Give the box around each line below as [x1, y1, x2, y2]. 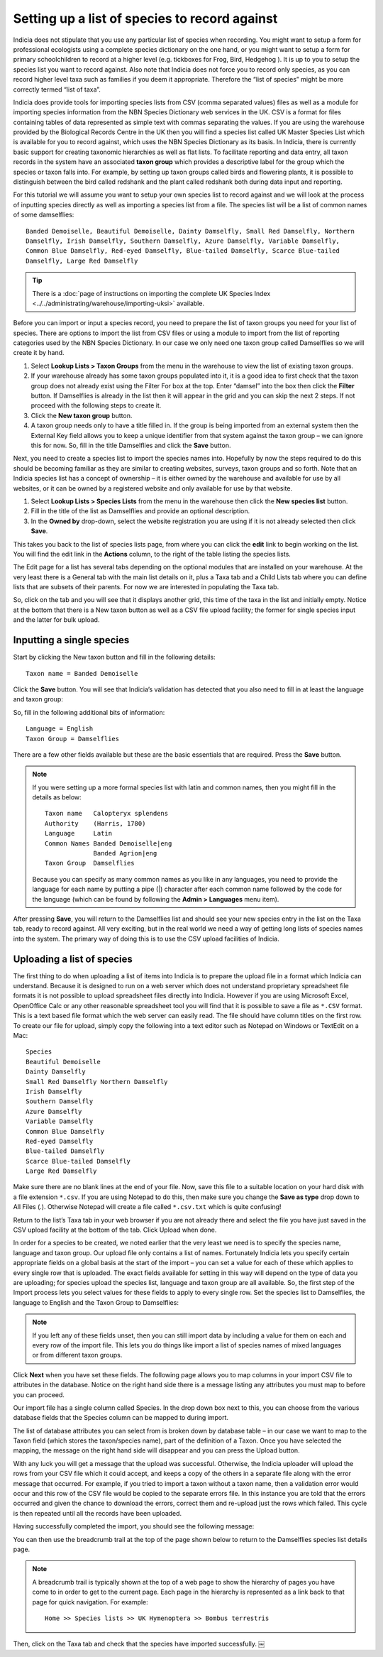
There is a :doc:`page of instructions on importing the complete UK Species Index [32, 289, 271, 297]
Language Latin [45, 829, 113, 838]
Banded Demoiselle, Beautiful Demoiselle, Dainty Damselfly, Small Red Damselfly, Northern [26, 227, 355, 235]
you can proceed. [13, 1390, 65, 1399]
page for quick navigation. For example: [32, 1597, 148, 1606]
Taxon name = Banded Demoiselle [26, 669, 138, 677]
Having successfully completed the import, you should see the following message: [13, 1522, 255, 1531]
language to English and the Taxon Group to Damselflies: [13, 1298, 179, 1306]
